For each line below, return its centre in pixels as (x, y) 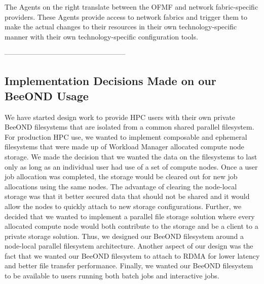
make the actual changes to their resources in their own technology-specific (121, 27)
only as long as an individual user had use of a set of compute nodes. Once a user (131, 166)
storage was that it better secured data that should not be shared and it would (127, 196)
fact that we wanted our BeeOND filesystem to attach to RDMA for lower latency (132, 255)
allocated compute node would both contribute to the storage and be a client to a (131, 226)
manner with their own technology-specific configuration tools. (101, 36)
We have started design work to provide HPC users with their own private (120, 117)
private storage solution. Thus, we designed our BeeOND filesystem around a (124, 236)
